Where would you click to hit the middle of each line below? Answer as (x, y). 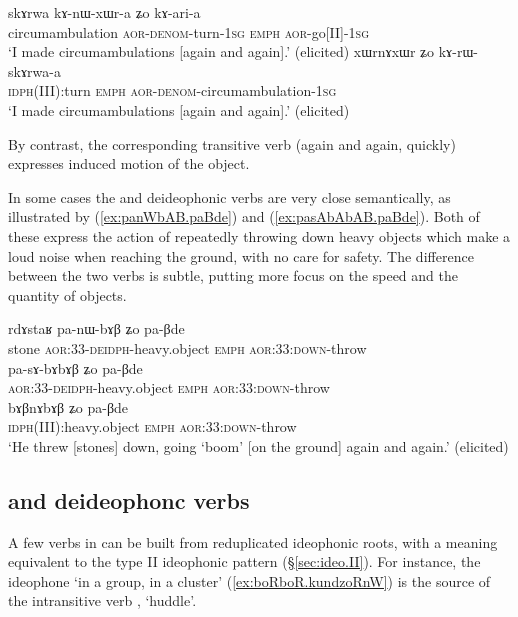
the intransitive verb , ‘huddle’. (102, 600)
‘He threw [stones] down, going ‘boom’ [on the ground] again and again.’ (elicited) (258, 445)
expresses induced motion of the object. (129, 163)
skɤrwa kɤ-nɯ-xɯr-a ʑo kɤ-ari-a (104, 12)
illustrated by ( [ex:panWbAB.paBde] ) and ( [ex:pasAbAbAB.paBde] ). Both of (244, 216)
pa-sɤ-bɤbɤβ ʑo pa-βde (75, 367)
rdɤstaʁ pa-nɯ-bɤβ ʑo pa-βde (96, 328)
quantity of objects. (67, 294)
